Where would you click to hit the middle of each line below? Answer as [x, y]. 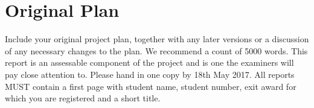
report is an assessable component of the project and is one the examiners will [149, 62]
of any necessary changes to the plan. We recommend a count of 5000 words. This [156, 50]
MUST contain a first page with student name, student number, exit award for [151, 86]
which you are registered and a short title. [83, 98]
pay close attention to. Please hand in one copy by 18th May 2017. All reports [150, 74]
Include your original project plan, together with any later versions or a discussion [157, 39]
